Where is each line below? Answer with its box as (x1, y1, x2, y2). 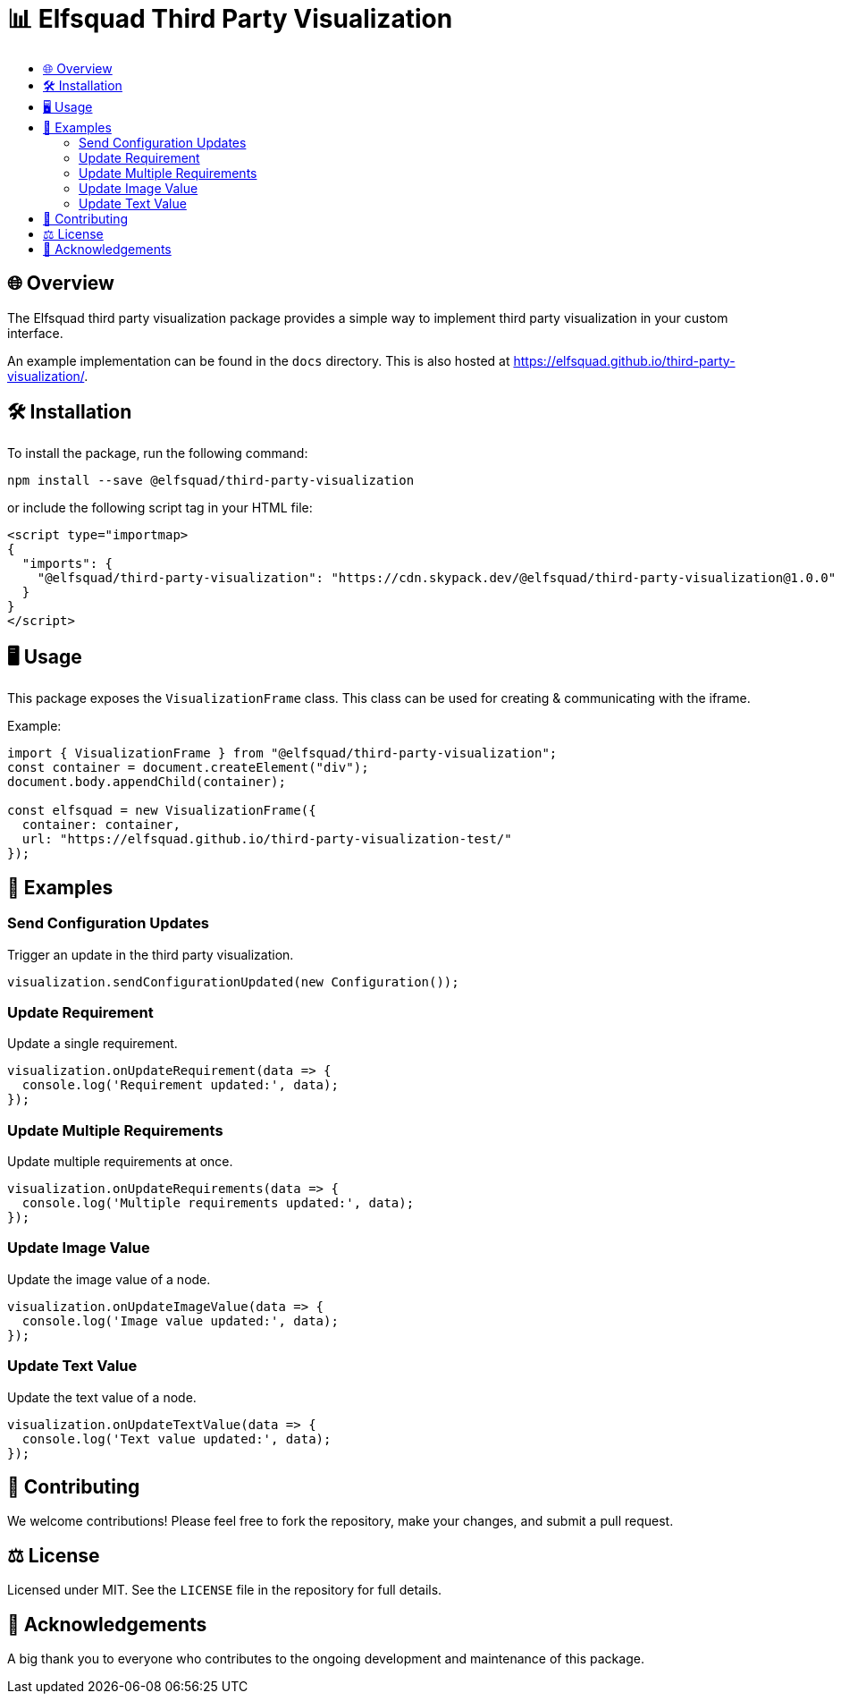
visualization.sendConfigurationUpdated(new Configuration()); (7, 974, 459, 989)
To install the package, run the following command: (7, 445, 308, 461)
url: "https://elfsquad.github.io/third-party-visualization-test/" (21, 832, 512, 847)
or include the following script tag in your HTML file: (7, 500, 313, 516)
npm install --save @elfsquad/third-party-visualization (7, 473, 415, 488)
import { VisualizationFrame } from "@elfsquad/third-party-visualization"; (7, 746, 558, 761)
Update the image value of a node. (7, 1271, 211, 1287)
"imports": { (21, 556, 114, 571)
